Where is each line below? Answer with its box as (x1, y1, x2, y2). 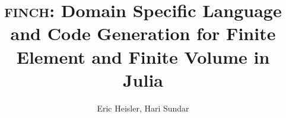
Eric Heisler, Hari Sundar (97, 101, 189, 114)
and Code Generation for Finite (10, 21, 276, 45)
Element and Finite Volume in (16, 44, 270, 68)
